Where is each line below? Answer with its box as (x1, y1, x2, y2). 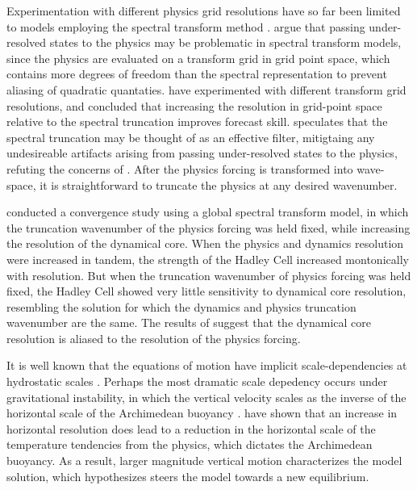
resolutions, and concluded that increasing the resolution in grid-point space (6, 97, 382, 114)
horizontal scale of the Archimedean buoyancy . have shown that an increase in (6, 404, 398, 421)
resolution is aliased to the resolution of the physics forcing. (6, 329, 301, 346)
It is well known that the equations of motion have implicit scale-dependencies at (6, 357, 407, 374)
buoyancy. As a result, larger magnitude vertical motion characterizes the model (6, 452, 402, 469)
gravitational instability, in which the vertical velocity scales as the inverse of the (6, 388, 407, 405)
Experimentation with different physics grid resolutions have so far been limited (6, 2, 401, 19)
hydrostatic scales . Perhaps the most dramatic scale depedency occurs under (6, 373, 388, 390)
